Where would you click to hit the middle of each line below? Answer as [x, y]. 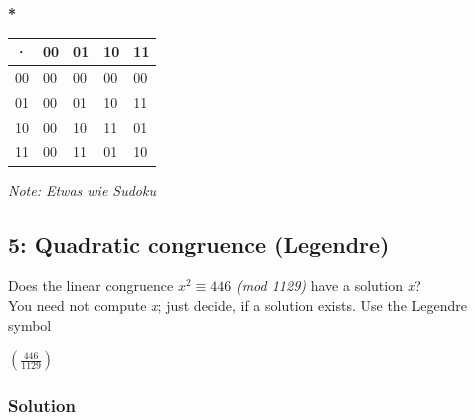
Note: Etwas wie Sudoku [82, 189]
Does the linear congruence [91, 285]
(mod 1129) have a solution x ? [328, 285]
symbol [30, 324]
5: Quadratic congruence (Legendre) [199, 243]
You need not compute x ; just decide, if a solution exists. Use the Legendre [237, 304]
